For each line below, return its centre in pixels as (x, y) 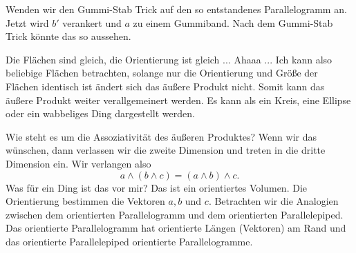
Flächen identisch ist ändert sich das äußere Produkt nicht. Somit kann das (165, 86)
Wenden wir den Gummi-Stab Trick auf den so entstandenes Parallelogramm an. (176, 9)
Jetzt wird (27, 22)
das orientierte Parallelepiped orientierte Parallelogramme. (129, 241)
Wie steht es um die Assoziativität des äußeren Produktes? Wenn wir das (161, 136)
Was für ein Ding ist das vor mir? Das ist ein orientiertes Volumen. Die (157, 187)
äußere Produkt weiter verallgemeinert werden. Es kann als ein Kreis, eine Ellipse (178, 100)
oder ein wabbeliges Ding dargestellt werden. (100, 113)
